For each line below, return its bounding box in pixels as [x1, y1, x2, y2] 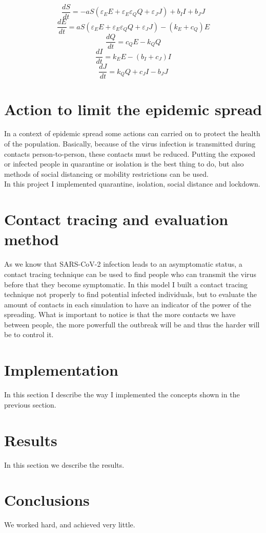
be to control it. [4, 329, 54, 340]
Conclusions [4, 489, 90, 510]
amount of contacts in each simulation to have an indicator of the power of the [4, 299, 252, 309]
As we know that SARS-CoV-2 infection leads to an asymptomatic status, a [4, 259, 242, 269]
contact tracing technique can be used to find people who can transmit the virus [4, 268, 256, 279]
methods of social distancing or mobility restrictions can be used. [4, 168, 209, 179]
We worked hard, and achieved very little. [4, 519, 135, 530]
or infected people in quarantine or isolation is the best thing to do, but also [4, 158, 244, 169]
